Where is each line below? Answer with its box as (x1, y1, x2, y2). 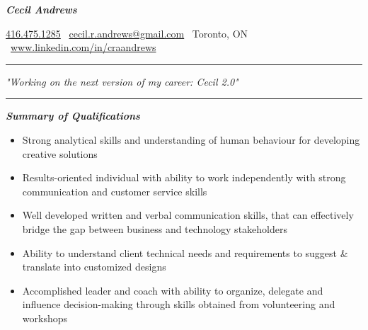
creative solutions (22, 146, 98, 161)
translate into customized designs (22, 259, 166, 274)
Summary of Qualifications (6, 108, 140, 123)
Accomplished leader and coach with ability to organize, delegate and (22, 283, 323, 297)
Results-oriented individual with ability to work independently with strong (22, 170, 346, 185)
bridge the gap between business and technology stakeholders (22, 221, 287, 236)
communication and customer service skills (22, 183, 207, 198)
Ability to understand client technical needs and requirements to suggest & (22, 245, 348, 260)
